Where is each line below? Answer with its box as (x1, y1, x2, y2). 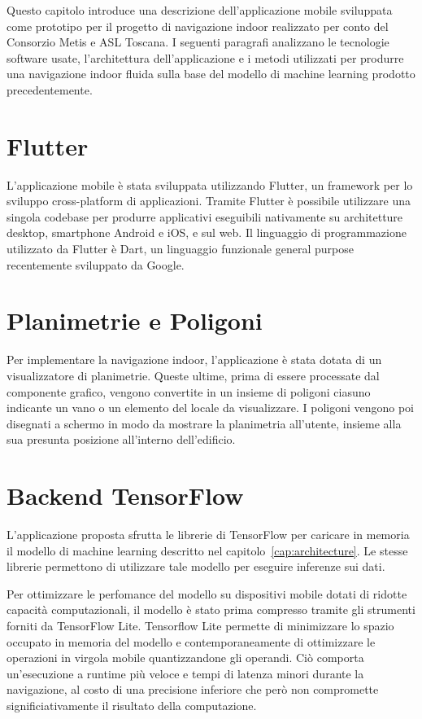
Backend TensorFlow (7, 479, 244, 512)
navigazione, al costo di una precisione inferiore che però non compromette (7, 681, 379, 698)
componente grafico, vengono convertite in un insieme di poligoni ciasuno (7, 383, 371, 400)
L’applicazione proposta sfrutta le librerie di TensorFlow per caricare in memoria (7, 526, 410, 543)
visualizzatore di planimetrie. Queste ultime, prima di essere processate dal (7, 366, 380, 384)
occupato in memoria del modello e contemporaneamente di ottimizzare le (7, 633, 376, 650)
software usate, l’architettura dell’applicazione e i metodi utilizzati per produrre (7, 49, 404, 66)
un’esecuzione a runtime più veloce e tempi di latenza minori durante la (7, 664, 364, 682)
